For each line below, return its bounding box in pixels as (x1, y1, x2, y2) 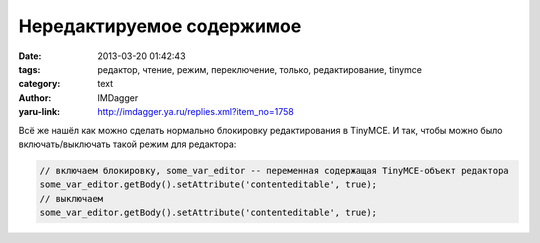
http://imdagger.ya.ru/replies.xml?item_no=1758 (97, 106, 294, 118)
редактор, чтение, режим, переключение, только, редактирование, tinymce (97, 63, 422, 75)
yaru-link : (18, 106, 60, 118)
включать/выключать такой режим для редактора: (18, 138, 237, 150)
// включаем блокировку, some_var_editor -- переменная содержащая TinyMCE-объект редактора (39, 165, 509, 176)
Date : (18, 50, 42, 62)
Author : (18, 91, 52, 104)
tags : (18, 63, 41, 75)
